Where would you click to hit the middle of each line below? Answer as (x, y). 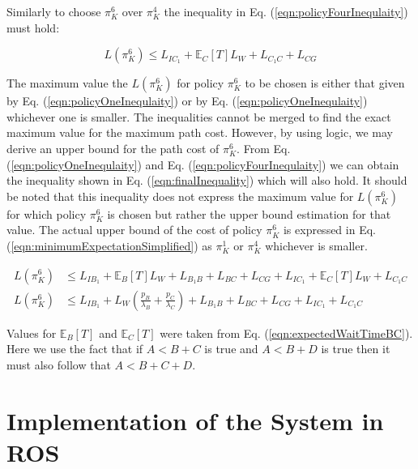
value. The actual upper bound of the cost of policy (134, 230)
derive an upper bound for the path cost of (113, 148)
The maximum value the (67, 83)
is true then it (356, 349)
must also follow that (59, 364)
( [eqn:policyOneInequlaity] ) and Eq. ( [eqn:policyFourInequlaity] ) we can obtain (203, 164)
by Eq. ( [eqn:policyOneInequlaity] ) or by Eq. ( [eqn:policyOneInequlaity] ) (187, 101)
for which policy (47, 213)
